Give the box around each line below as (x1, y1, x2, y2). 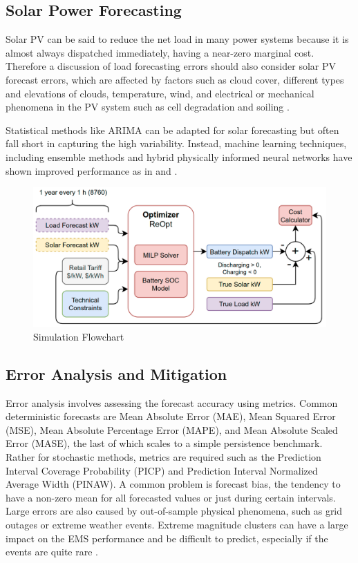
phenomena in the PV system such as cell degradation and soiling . (6, 99, 290, 114)
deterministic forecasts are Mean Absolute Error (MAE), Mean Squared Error (6, 409, 336, 423)
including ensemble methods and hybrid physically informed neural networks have (6, 149, 352, 164)
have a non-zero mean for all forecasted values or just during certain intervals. (6, 490, 336, 504)
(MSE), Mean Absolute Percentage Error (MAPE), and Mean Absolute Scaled (6, 422, 338, 437)
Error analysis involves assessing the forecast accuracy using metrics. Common (6, 395, 338, 410)
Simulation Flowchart (33, 329, 124, 343)
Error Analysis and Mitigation (6, 363, 227, 384)
